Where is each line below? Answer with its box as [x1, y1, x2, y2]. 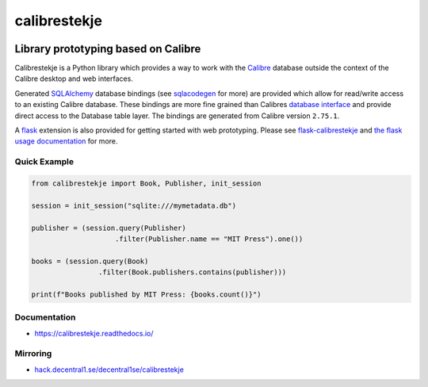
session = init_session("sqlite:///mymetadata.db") [31, 201, 237, 210]
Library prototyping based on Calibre [14, 42, 201, 56]
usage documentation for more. [14, 136, 118, 146]
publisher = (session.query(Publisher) [31, 223, 186, 232]
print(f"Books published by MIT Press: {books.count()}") [31, 289, 262, 299]
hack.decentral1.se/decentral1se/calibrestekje [34, 365, 184, 374]
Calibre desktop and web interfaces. [14, 74, 134, 83]
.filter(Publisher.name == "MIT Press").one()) [115, 234, 304, 243]
